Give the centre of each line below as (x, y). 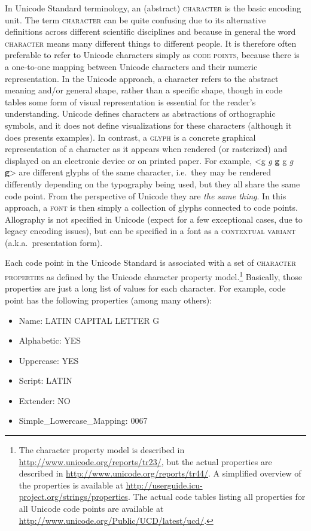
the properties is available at (71, 485)
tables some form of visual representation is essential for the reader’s (130, 101)
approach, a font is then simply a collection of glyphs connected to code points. (151, 207)
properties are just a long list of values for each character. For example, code (145, 288)
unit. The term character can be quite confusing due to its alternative (135, 19)
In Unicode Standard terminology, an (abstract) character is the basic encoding (153, 8)
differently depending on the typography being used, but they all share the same (153, 183)
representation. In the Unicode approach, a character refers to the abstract (142, 78)
